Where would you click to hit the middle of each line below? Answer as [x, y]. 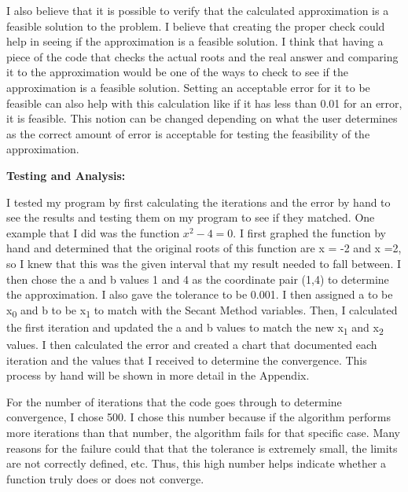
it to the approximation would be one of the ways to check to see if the [177, 72]
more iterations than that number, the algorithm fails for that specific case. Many [204, 432]
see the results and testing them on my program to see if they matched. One [191, 217]
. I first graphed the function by [309, 232]
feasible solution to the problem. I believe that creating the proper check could [196, 26]
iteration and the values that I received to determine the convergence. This [187, 360]
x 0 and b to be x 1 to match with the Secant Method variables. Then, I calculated [202, 310]
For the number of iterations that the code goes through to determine [174, 401]
